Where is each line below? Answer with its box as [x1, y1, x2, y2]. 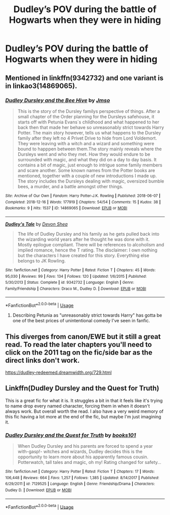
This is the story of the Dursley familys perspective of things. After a [17, 108, 160, 114]
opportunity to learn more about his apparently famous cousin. [17, 454, 149, 460]
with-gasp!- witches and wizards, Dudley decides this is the [17, 449, 143, 455]
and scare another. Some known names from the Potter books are [17, 167, 155, 173]
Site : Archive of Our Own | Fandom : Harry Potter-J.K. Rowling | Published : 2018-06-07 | [5, 193, 161, 198]
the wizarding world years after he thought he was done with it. [17, 236, 150, 242]
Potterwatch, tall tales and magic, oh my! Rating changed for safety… [17, 459, 162, 465]
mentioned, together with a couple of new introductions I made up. [17, 173, 157, 179]
